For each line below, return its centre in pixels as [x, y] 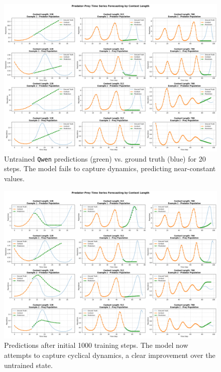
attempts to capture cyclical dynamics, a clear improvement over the [110, 355]
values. [14, 178]
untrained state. [28, 365]
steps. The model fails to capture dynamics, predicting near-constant [110, 168]
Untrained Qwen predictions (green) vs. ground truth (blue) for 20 [105, 158]
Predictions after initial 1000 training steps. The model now [96, 345]
